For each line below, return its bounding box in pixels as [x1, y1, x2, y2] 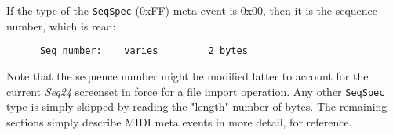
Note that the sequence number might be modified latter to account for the [6, 67, 369, 83]
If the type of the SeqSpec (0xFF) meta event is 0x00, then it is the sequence [6, 2, 378, 18]
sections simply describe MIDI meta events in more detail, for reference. [6, 113, 352, 130]
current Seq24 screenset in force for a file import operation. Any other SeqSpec [6, 83, 385, 99]
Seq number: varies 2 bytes [39, 45, 248, 57]
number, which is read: [6, 17, 116, 34]
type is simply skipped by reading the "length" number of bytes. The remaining [6, 98, 388, 115]
